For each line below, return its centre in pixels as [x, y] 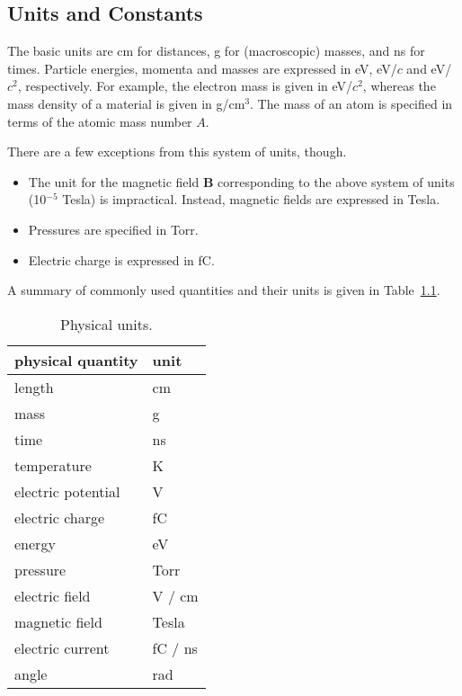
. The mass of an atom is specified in [351, 103]
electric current [62, 647]
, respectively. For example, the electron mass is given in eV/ [185, 86]
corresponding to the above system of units [336, 181]
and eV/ [429, 68]
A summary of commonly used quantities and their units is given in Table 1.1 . [224, 290]
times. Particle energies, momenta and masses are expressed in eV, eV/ [202, 68]
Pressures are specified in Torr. [113, 229]
